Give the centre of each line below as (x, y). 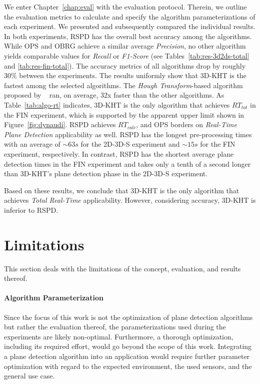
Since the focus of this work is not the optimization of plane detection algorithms (128, 317)
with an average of (32, 144)
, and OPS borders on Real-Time (186, 124)
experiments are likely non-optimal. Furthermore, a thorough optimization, (119, 336)
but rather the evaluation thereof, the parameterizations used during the (115, 327)
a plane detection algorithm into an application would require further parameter (127, 356)
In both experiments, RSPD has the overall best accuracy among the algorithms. (128, 36)
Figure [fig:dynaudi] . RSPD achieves (60, 124)
